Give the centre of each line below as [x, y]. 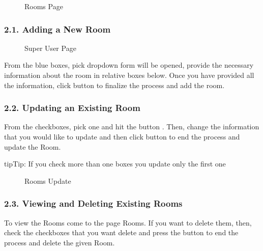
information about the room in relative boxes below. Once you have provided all [129, 75]
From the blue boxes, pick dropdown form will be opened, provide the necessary [129, 65]
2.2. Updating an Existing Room [72, 108]
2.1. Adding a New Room [57, 29]
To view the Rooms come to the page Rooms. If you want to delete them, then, [128, 222]
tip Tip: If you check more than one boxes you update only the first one [115, 164]
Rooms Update [48, 180]
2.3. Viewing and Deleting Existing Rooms [93, 203]
